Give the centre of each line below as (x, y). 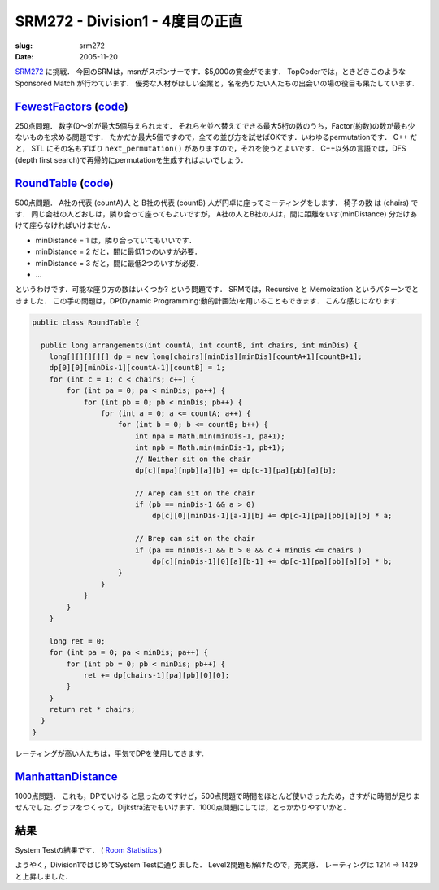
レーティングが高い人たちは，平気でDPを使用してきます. (110, 753)
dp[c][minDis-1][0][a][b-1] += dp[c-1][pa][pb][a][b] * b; (272, 562)
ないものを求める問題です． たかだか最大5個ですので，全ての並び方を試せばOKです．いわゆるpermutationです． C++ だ (216, 137)
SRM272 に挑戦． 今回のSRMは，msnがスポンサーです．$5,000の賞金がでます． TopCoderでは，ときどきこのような (211, 72)
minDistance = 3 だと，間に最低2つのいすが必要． (119, 263)
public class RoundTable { (86, 322)
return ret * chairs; (92, 709)
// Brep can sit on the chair (195, 539)
